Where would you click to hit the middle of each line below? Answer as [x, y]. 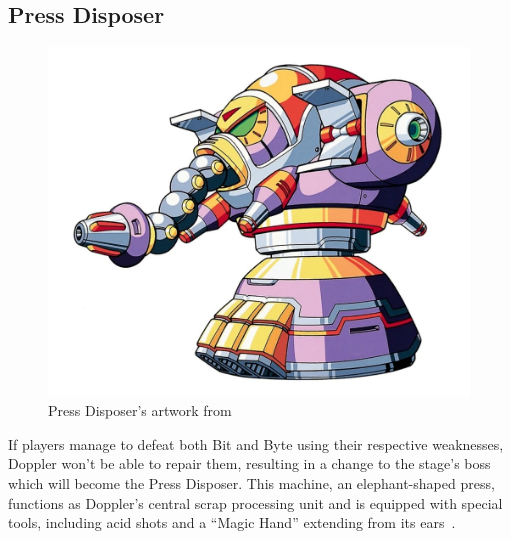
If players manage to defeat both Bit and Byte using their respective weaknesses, [256, 443]
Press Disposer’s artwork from [140, 410]
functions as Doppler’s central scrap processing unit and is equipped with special [255, 502]
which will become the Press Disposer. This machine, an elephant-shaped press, [251, 482]
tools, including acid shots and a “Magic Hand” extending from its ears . [232, 522]
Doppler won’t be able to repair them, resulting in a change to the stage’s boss [249, 463]
